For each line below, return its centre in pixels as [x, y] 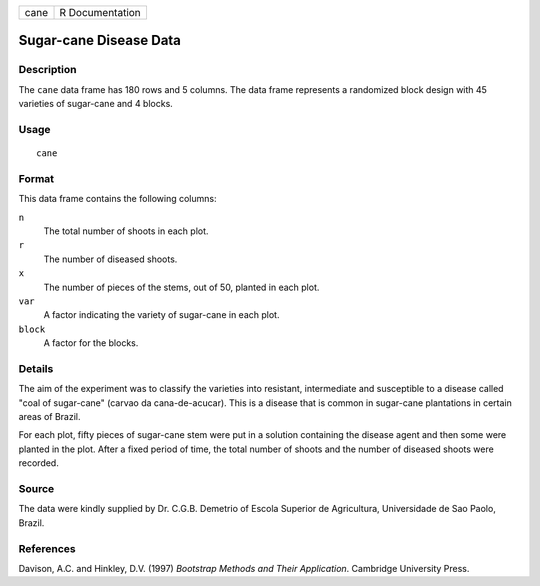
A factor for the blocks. [91, 343]
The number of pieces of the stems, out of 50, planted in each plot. [181, 287]
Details [36, 368]
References [47, 548]
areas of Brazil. [49, 417]
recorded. [38, 463]
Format [36, 178]
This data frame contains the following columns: [117, 199]
